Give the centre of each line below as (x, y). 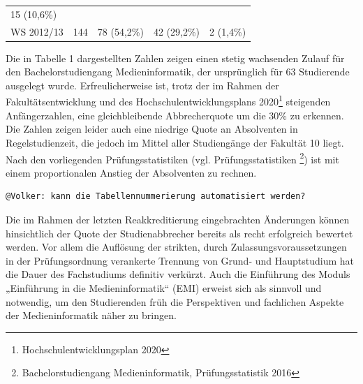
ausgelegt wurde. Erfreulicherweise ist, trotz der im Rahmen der (142, 85)
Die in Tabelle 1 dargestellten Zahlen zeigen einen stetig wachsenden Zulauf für (175, 58)
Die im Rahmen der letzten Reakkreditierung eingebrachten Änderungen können (178, 219)
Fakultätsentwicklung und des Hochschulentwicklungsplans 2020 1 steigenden (168, 101)
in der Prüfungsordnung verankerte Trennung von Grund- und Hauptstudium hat (180, 260)
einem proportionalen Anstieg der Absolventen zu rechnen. (131, 172)
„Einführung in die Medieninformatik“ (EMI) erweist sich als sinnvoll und (164, 287)
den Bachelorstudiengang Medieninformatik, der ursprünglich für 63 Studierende (178, 72)
